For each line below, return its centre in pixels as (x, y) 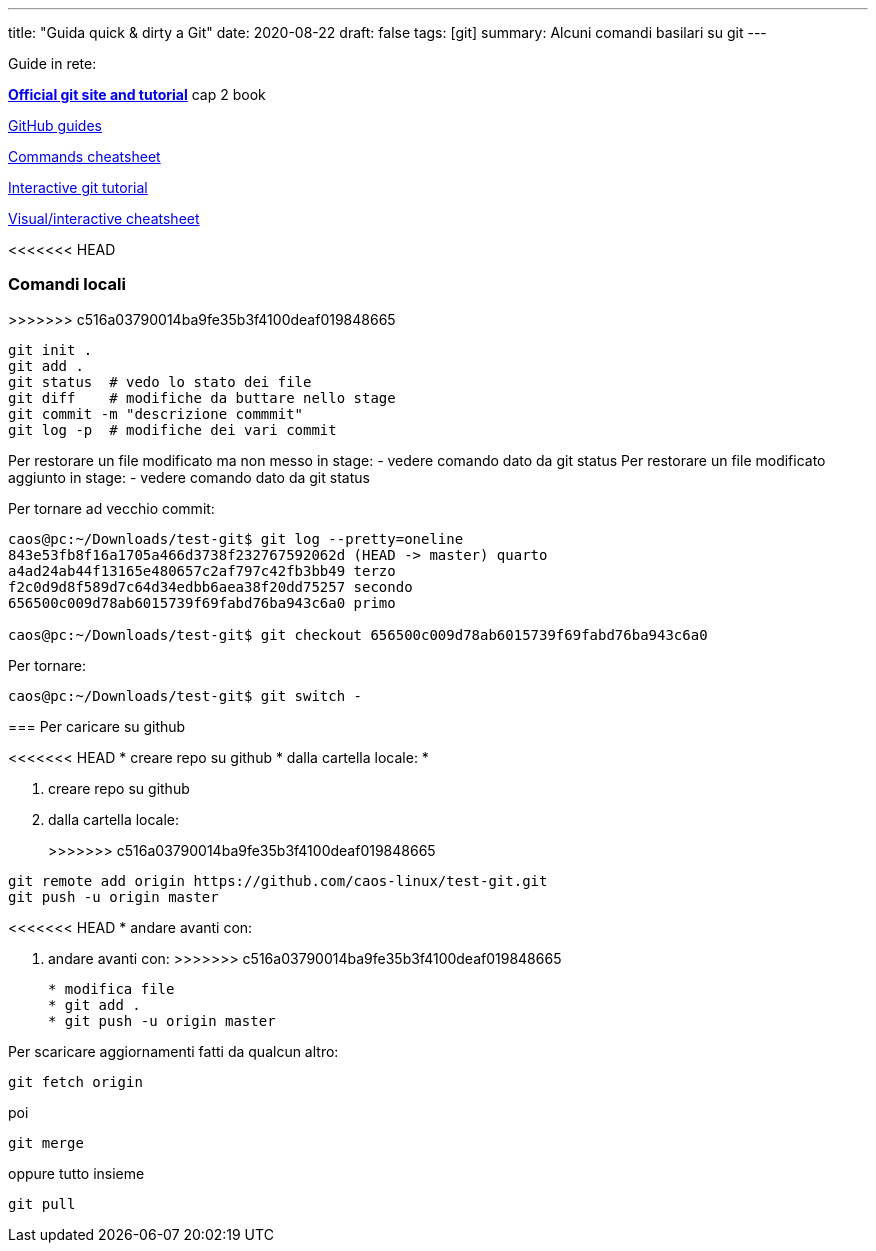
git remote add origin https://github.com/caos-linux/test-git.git (278, 880)
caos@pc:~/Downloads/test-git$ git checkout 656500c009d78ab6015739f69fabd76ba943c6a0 (358, 634)
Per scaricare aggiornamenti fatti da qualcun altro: (173, 1051)
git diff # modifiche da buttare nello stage (202, 397)
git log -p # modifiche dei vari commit (172, 429)
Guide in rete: (52, 63)
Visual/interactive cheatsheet (104, 218)
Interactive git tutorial (78, 187)
